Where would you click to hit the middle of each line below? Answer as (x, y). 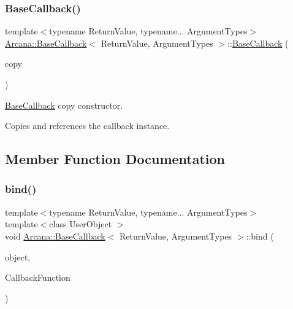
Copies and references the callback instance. (87, 126)
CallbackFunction (38, 277)
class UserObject (81, 224)
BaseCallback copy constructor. (64, 105)
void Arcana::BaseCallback (55, 236)
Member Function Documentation (115, 159)
